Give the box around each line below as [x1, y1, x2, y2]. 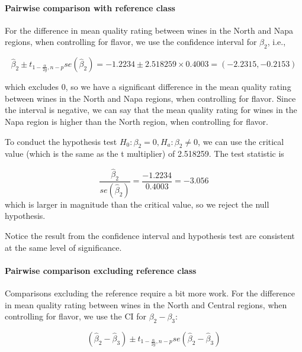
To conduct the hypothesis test [5, 135, 117, 147]
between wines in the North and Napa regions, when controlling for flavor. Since [5, 92, 296, 104]
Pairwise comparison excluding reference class [5, 264, 197, 276]
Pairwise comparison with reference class [5, 1, 175, 14]
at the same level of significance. [5, 241, 122, 253]
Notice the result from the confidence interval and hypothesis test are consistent [5, 230, 295, 242]
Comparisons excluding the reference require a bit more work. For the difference [5, 287, 295, 299]
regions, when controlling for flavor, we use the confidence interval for [5, 35, 257, 48]
